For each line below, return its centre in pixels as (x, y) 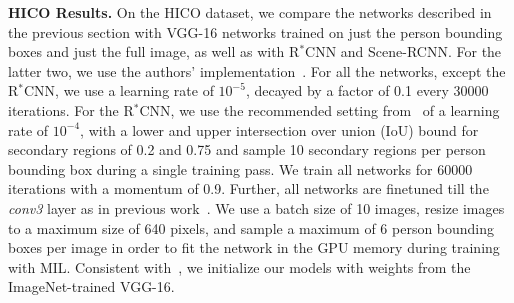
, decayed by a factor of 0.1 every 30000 (367, 90)
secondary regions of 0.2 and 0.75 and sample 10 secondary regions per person (247, 149)
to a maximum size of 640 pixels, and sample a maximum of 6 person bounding (251, 227)
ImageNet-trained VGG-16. (91, 286)
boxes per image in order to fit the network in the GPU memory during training (254, 247)
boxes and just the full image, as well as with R (154, 51)
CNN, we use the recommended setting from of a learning (319, 109)
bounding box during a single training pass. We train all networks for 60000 (240, 168)
